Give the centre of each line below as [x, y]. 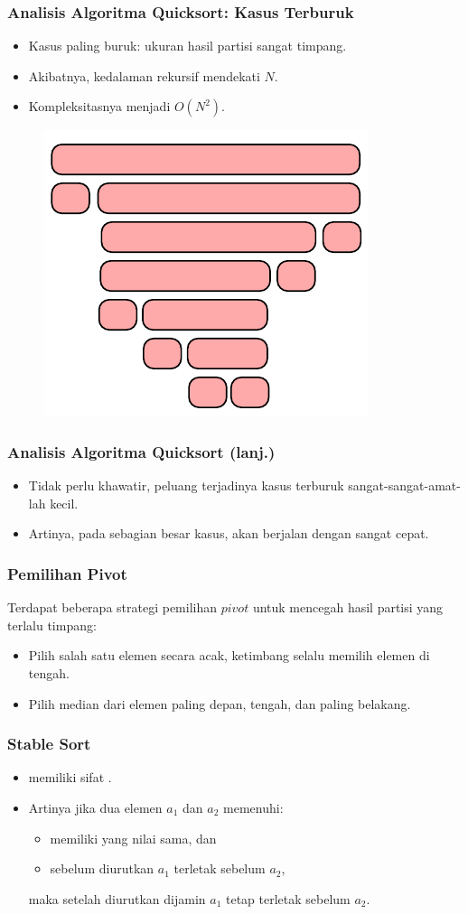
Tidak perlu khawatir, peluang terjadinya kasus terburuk [186, 485]
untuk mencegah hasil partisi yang [348, 607]
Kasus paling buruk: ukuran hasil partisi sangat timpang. [187, 46]
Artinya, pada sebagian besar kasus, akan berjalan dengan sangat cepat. [229, 533]
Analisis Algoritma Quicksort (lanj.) [141, 451]
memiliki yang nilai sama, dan [133, 838]
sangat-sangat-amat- [404, 485]
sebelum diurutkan [102, 868]
